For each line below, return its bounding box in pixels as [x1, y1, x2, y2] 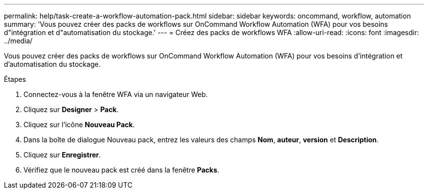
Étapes [4, 75, 26, 83]
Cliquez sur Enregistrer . [23, 151, 101, 159]
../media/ [4, 37, 33, 45]
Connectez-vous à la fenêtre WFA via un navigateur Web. [23, 90, 208, 98]
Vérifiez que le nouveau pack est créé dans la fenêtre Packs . [23, 166, 219, 174]
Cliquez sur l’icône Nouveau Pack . [23, 120, 135, 129]
